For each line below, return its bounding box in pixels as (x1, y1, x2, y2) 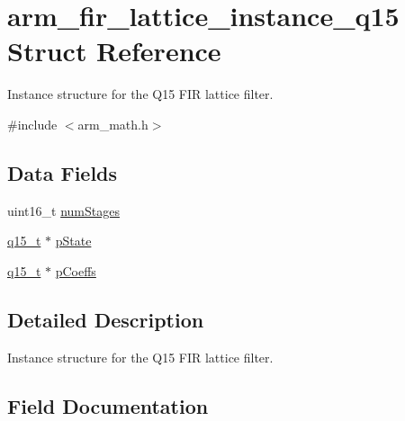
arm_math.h (77, 114, 148, 133)
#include (7, 114, 58, 133)
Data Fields (7, 158, 118, 186)
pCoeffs (55, 261, 96, 280)
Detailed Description (7, 305, 204, 333)
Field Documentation (7, 391, 209, 419)
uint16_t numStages (7, 201, 120, 219)
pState (55, 231, 92, 250)
